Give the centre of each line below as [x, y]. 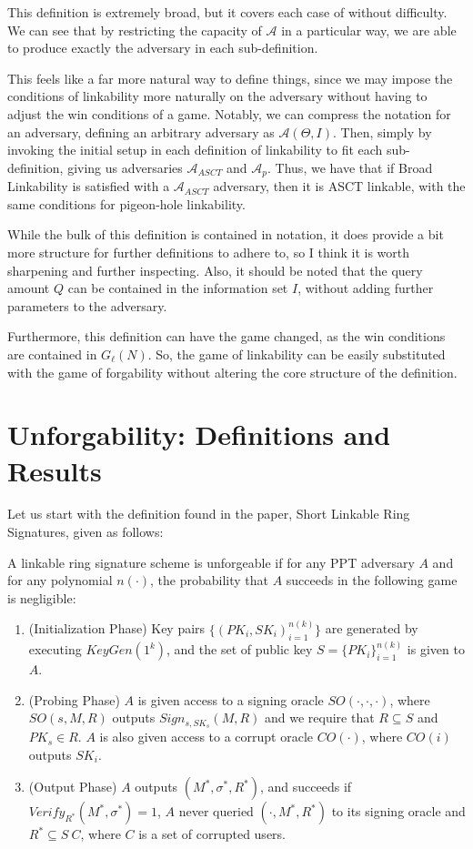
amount [29, 288]
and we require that [320, 718]
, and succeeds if [306, 787]
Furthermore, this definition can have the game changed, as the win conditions [226, 336]
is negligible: [42, 597]
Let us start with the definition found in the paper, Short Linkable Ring [209, 514]
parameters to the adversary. [87, 305]
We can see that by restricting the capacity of [135, 30]
